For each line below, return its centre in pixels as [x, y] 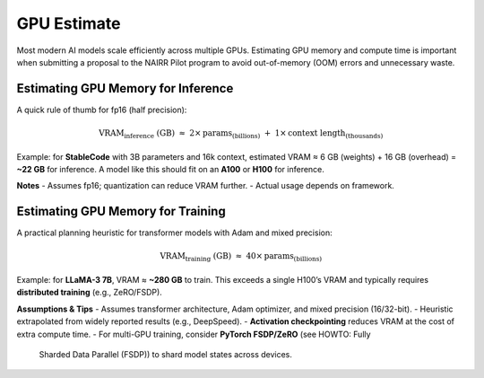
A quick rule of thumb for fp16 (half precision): [102, 110]
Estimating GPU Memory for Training [121, 211]
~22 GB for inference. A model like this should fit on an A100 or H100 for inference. [170, 169]
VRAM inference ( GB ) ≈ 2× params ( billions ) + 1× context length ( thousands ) [241, 134]
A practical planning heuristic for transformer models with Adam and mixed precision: [174, 233]
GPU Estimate [69, 23]
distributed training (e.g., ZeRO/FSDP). [90, 293]
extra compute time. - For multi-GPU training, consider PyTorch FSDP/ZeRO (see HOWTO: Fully [194, 334]
